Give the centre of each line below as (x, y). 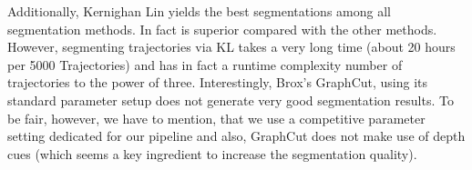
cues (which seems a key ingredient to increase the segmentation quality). (212, 153)
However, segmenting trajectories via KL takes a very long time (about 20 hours (231, 47)
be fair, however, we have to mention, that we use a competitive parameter (216, 118)
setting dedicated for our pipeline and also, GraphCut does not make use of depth (236, 136)
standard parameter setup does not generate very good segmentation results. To (231, 100)
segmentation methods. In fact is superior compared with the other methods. (222, 29)
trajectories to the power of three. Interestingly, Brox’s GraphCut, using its (218, 82)
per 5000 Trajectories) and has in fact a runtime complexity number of (205, 64)
